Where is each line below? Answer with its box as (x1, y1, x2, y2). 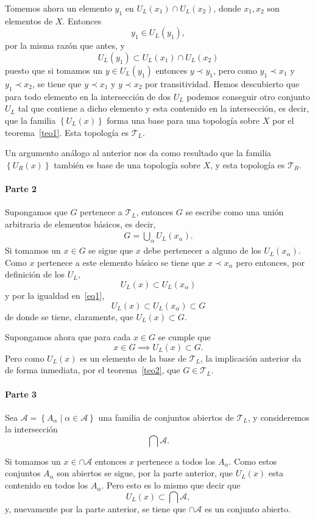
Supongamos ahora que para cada (5, 331, 131, 343)
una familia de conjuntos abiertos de (98, 410, 234, 423)
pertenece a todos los (136, 454, 216, 467)
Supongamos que (5, 206, 68, 218)
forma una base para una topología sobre (107, 113, 260, 126)
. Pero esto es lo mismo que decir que (101, 479, 241, 492)
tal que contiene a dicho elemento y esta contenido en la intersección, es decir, (18, 102, 310, 115)
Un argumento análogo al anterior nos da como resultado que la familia (5, 146, 272, 159)
